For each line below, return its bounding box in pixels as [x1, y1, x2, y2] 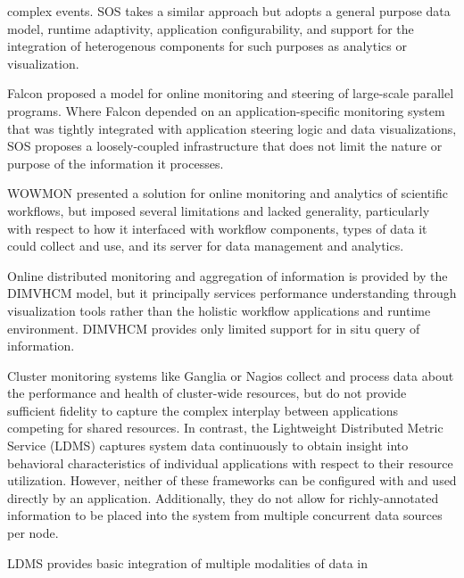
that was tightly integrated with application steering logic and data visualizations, [7, 119, 457, 137]
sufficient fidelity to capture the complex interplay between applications [7, 400, 399, 419]
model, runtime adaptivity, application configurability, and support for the [7, 19, 414, 37]
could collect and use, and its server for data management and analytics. [7, 236, 404, 255]
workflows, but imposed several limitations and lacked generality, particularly [7, 201, 430, 219]
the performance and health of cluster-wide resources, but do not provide [7, 384, 407, 402]
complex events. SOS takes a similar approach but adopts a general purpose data [7, 2, 451, 20]
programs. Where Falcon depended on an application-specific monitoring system [7, 101, 445, 120]
